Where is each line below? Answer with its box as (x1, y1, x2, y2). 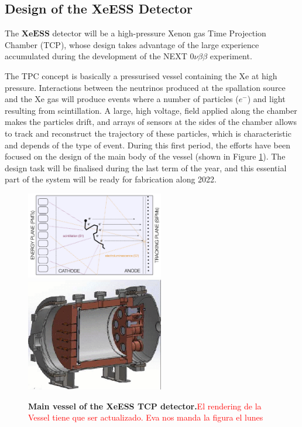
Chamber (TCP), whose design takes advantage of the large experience (5, 38, 259, 50)
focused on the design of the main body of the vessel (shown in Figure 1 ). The (5, 150, 286, 162)
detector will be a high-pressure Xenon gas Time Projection (52, 27, 266, 39)
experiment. (210, 50, 252, 62)
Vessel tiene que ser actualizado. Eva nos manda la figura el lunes (28, 411, 263, 423)
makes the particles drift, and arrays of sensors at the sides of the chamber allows (5, 116, 297, 128)
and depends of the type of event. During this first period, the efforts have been (5, 138, 290, 151)
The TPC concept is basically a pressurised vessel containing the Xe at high (5, 69, 277, 82)
